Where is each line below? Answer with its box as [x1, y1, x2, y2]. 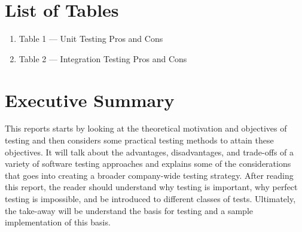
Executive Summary [5, 87, 175, 112]
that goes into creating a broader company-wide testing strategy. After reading [5, 169, 294, 181]
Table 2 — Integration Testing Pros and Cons [19, 52, 187, 65]
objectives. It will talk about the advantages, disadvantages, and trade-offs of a [5, 145, 294, 158]
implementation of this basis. [5, 216, 111, 228]
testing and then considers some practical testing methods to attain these [5, 134, 274, 146]
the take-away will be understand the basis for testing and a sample [5, 204, 254, 216]
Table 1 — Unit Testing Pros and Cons [19, 32, 163, 45]
